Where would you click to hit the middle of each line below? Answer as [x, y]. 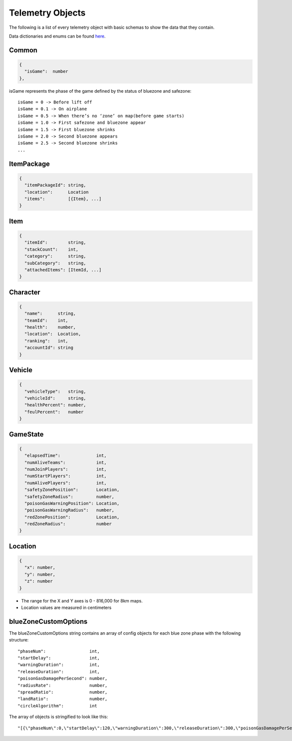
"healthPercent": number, [55, 405]
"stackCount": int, [52, 249]
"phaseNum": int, [59, 651]
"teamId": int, [46, 320]
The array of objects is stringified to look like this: [58, 717]
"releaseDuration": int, [59, 671]
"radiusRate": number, [63, 685]
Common [23, 50]
